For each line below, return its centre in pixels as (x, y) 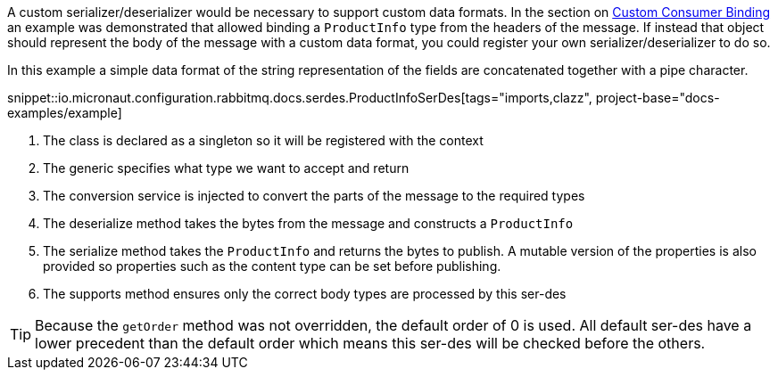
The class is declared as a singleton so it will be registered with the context (263, 140)
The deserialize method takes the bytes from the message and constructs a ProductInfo (308, 223)
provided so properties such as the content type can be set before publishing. (272, 266)
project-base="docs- (658, 98)
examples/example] (65, 113)
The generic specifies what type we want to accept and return (226, 168)
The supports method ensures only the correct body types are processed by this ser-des (305, 294)
